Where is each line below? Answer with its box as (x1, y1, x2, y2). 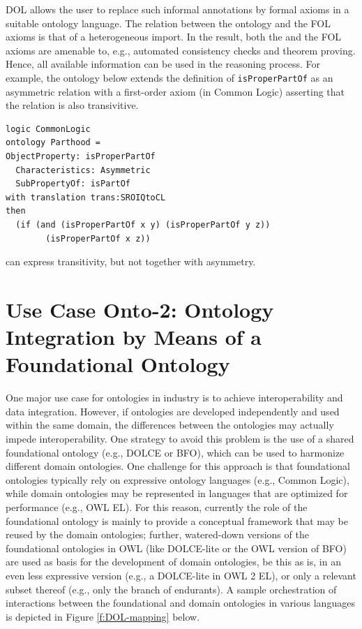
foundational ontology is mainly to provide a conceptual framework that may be (6, 513, 349, 528)
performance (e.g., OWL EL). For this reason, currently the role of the (6, 500, 308, 514)
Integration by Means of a (6, 323, 262, 351)
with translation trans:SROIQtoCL (6, 192, 166, 202)
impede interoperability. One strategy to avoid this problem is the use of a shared (6, 431, 354, 446)
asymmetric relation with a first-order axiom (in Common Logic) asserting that (6, 84, 345, 98)
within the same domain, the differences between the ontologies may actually (6, 417, 334, 432)
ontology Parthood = (6, 138, 101, 148)
